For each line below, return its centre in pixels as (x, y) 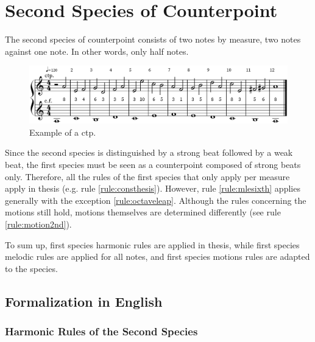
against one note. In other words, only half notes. (97, 51)
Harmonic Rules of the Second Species (101, 331)
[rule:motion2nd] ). (38, 224)
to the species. (31, 268)
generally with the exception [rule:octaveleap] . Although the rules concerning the (156, 200)
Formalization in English (84, 301)
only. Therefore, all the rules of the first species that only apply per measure (147, 176)
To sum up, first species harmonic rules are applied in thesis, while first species (152, 244)
